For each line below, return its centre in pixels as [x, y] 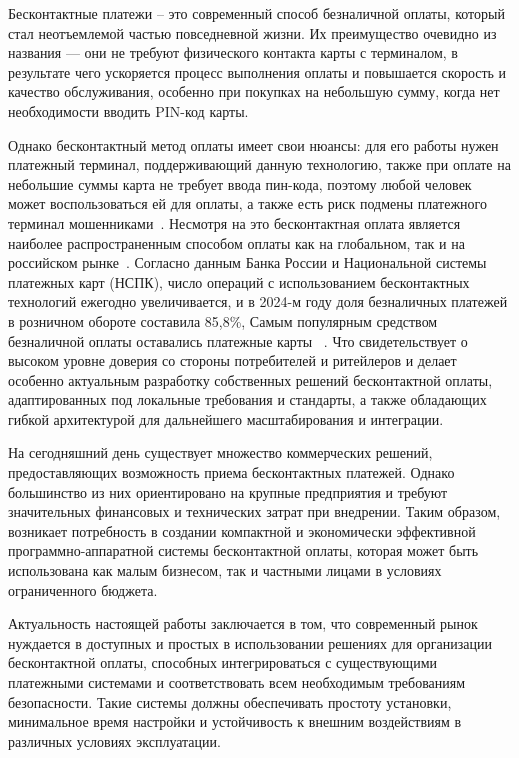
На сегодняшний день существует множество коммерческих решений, [220, 452]
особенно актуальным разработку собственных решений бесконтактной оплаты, [250, 379]
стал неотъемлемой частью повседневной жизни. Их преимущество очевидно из [252, 32]
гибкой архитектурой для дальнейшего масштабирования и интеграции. [226, 418]
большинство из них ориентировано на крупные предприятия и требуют [228, 491]
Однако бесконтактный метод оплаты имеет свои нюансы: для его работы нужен [253, 144]
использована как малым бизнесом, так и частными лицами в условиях [225, 570]
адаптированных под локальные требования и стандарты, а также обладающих [247, 399]
